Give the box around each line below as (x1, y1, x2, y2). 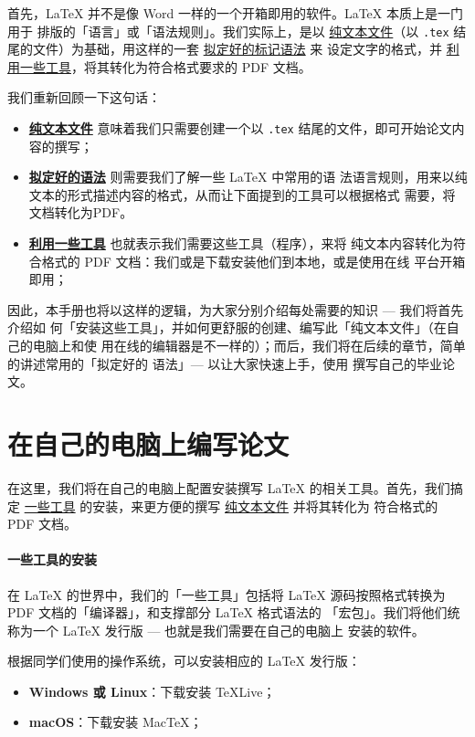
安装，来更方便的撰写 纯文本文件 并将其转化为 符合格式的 (92, 496, 438, 515)
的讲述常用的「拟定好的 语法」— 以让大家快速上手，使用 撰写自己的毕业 (7, 353, 442, 373)
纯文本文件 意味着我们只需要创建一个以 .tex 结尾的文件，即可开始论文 (28, 119, 452, 138)
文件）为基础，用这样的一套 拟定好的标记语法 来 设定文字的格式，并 (32, 39, 442, 58)
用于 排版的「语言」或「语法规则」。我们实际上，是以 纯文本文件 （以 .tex (7, 21, 449, 40)
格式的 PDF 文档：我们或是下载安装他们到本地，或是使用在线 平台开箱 (41, 251, 466, 270)
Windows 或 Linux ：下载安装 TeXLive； (28, 681, 276, 700)
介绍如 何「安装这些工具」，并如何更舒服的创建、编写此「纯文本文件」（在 (7, 318, 447, 337)
